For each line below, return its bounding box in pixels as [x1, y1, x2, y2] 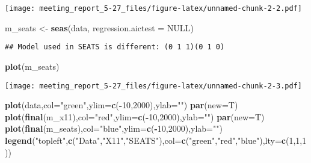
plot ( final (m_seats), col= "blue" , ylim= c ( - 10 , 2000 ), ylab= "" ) [5, 122, 223, 135]
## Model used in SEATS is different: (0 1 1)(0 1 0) [5, 43, 225, 52]
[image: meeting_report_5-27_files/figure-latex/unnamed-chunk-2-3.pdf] [5, 81, 302, 90]
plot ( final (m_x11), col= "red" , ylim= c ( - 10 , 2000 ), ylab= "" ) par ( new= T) [5, 110, 265, 123]
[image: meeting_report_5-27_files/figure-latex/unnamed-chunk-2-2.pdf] [5, 4, 302, 13]
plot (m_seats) [5, 60, 60, 72]
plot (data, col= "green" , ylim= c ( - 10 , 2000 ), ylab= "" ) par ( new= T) [5, 99, 238, 111]
